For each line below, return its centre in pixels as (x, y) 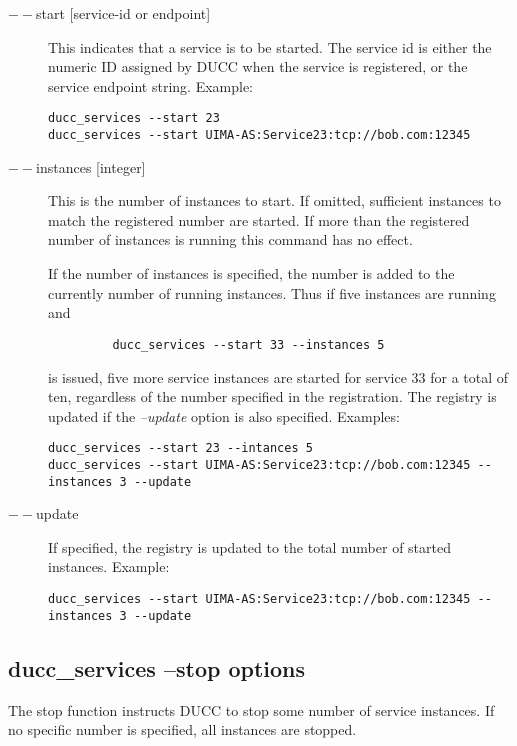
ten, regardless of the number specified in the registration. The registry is (272, 396)
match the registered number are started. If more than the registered (259, 219)
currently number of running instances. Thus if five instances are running (272, 292)
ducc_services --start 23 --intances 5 (180, 448)
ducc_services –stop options (157, 667)
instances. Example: (109, 566)
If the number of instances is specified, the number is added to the (251, 273)
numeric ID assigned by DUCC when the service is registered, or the (258, 66)
